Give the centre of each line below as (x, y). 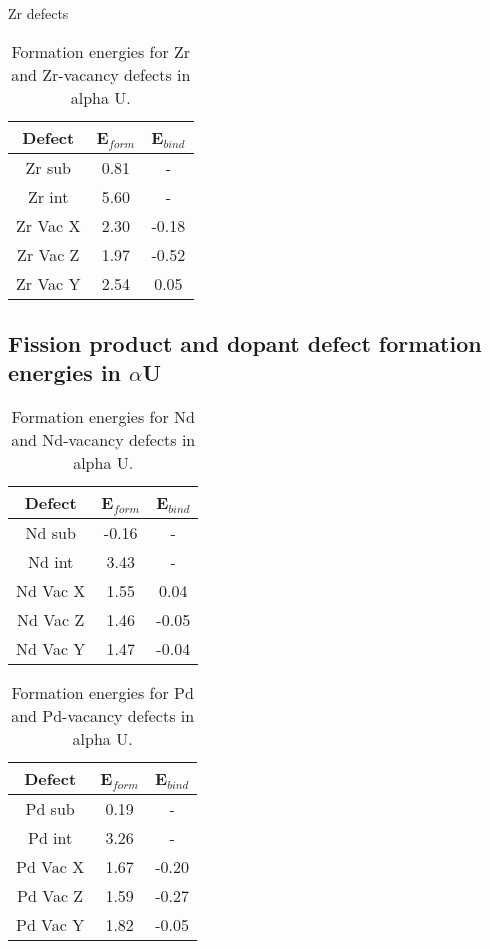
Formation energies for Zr (101, 51)
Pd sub (50, 809)
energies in (65, 372)
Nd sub (50, 533)
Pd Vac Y (50, 925)
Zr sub (48, 167)
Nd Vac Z (51, 620)
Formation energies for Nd (103, 417)
